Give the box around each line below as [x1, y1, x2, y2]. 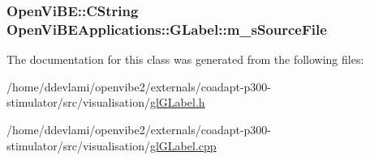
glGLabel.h [149, 94, 205, 111]
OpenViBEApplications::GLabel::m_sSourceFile [6, 19, 327, 39]
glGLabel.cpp [149, 137, 217, 154]
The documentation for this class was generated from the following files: [6, 51, 364, 68]
